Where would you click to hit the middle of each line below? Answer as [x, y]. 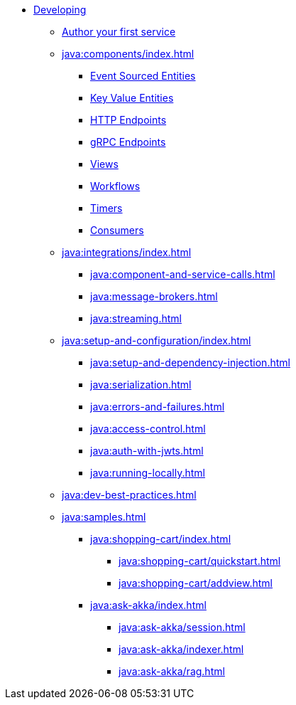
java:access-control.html [148, 429]
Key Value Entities [132, 98]
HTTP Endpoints [128, 120]
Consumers [117, 230]
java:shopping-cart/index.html [161, 539]
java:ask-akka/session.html [182, 627]
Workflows [115, 186]
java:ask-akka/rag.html [172, 671]
